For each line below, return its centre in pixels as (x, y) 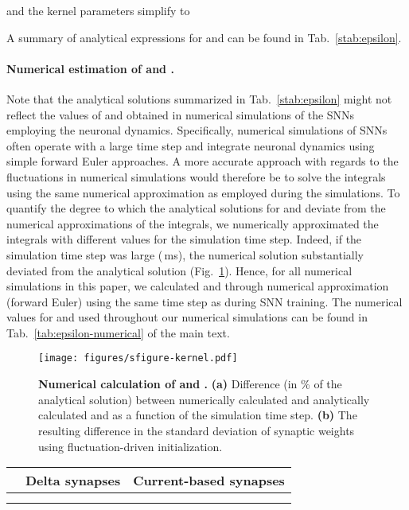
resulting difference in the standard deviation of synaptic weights (197, 430)
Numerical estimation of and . (90, 68)
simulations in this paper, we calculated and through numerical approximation (198, 286)
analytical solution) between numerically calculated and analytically (204, 399)
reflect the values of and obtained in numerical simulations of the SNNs (181, 114)
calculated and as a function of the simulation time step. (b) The (198, 415)
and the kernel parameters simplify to (98, 10)
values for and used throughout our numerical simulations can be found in (187, 317)
